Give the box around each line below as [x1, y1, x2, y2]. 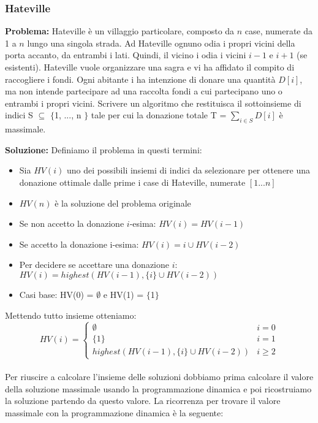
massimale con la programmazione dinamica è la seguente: [5, 406, 224, 419]
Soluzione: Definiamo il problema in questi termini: [5, 143, 202, 156]
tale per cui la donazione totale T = [91, 109, 227, 121]
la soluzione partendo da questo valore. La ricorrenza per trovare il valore [5, 394, 281, 407]
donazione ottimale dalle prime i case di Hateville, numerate [19, 175, 246, 188]
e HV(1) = [103, 288, 144, 300]
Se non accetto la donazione [19, 217, 124, 230]
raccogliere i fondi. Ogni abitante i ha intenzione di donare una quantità [5, 72, 276, 85]
